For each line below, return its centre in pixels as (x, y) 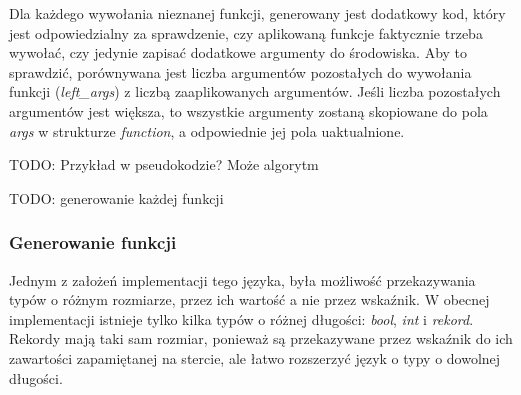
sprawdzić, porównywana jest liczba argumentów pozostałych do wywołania (240, 71)
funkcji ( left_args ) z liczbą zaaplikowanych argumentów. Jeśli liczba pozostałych (255, 91)
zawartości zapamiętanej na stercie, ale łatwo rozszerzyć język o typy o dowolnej (255, 357)
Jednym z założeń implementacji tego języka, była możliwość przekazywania (242, 279)
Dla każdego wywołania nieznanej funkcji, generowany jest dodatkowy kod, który (257, 13)
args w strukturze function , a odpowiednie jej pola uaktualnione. (207, 130)
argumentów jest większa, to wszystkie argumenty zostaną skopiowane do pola (248, 110)
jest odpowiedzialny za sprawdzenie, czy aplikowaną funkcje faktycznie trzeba (246, 32)
